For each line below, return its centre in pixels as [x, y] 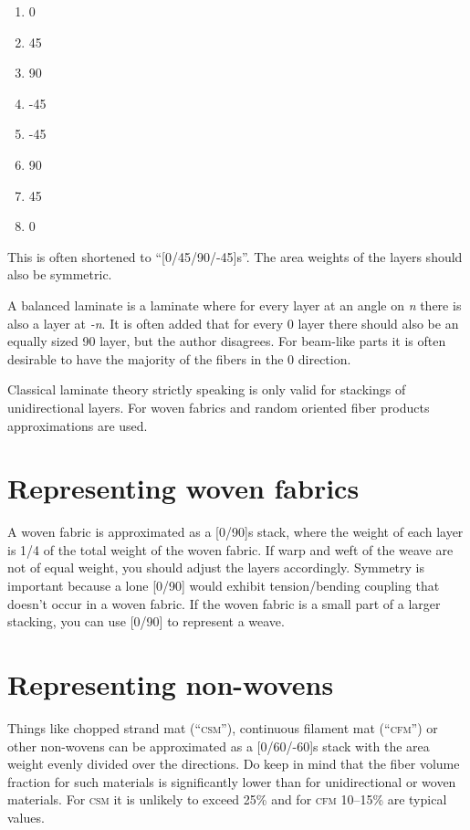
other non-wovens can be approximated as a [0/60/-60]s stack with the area [219, 746]
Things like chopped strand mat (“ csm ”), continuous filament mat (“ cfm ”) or [223, 727]
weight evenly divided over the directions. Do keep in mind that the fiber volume [234, 764]
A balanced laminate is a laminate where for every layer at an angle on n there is [235, 305]
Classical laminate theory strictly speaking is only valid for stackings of [207, 389]
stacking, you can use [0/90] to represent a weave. [146, 621]
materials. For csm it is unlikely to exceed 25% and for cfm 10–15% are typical [227, 799]
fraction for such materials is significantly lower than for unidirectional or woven [232, 781]
